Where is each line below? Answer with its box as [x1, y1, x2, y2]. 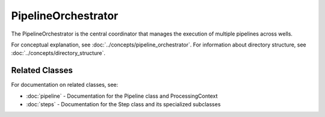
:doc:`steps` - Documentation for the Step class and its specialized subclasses [26, 101, 221, 108]
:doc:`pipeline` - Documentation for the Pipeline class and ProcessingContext [26, 92, 218, 100]
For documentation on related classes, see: [11, 81, 119, 89]
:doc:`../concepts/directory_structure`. [11, 49, 105, 57]
